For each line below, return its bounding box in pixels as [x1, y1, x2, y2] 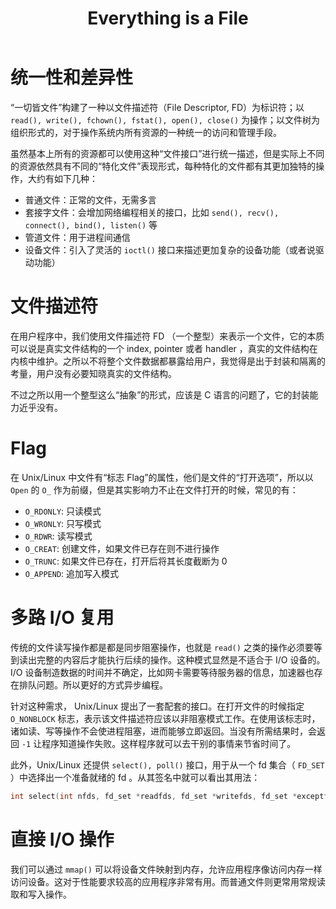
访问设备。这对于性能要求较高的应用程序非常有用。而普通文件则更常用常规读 [10, 875, 326, 887]
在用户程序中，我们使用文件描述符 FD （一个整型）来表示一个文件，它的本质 [10, 330, 325, 342]
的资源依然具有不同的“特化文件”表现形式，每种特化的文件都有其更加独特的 [10, 160, 317, 172]
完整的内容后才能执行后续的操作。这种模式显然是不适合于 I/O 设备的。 [36, 653, 326, 666]
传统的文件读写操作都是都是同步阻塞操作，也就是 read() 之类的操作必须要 [10, 641, 314, 653]
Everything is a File [87, 7, 249, 30]
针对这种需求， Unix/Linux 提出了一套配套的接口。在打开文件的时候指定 [10, 700, 305, 712]
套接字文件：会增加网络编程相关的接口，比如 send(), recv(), [24, 206, 280, 218]
